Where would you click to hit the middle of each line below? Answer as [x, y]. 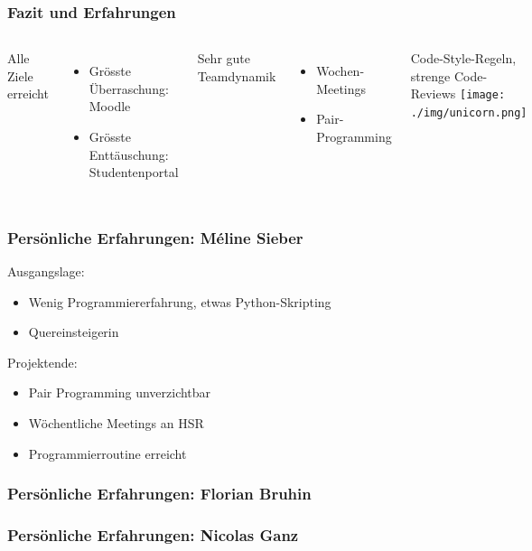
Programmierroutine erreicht [107, 453]
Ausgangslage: [46, 271]
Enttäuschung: [129, 154]
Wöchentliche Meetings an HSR [116, 422]
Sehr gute [224, 58]
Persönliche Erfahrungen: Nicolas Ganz [153, 534]
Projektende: [42, 362]
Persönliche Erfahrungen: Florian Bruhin [159, 494]
